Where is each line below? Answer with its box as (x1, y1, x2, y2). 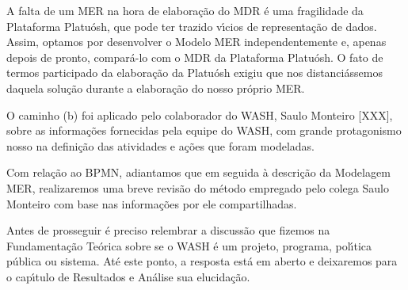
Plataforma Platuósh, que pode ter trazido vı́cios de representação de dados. (6, 17, 377, 34)
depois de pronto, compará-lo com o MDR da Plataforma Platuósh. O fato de (6, 48, 383, 65)
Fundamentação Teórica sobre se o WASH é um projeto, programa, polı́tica (6, 237, 372, 254)
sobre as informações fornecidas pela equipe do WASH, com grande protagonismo (6, 122, 402, 139)
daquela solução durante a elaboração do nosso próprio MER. (6, 79, 305, 96)
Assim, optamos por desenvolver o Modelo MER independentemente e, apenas (6, 33, 387, 50)
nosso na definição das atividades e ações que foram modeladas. (6, 137, 315, 154)
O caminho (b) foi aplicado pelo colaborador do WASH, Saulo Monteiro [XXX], (6, 106, 393, 123)
